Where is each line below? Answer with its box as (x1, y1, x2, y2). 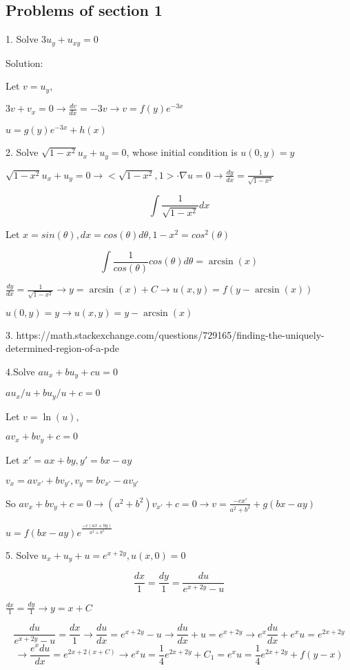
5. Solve (6, 547, 39, 562)
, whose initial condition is (126, 145, 238, 159)
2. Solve (6, 145, 39, 159)
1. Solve (6, 32, 39, 46)
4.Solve (6, 364, 35, 378)
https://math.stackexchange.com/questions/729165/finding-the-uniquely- (16, 327, 325, 342)
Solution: (6, 55, 43, 70)
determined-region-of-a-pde (6, 341, 119, 355)
